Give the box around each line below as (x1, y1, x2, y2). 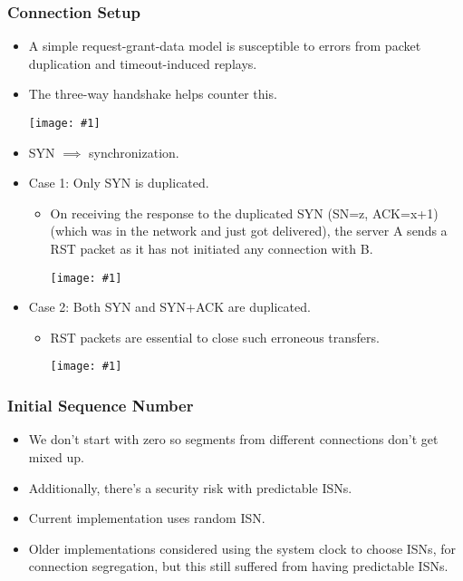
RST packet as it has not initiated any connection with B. (50, 239, 373, 258)
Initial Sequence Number (7, 394, 194, 417)
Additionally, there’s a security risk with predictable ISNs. (28, 478, 352, 497)
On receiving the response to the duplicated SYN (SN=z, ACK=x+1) (50, 203, 439, 222)
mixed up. (28, 447, 84, 466)
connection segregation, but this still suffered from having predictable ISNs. (28, 557, 449, 576)
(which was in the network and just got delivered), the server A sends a (50, 221, 448, 240)
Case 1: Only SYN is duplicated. (28, 173, 209, 192)
